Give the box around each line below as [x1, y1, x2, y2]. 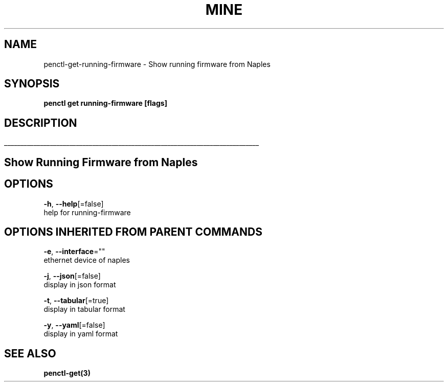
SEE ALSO [4, 347, 56, 360]
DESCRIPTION [4, 116, 77, 129]
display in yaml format [43, 329, 118, 338]
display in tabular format [43, 305, 125, 314]
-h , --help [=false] [43, 199, 104, 208]
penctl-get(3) [43, 369, 91, 378]
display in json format [43, 280, 116, 289]
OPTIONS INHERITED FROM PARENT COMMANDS [4, 225, 262, 238]
